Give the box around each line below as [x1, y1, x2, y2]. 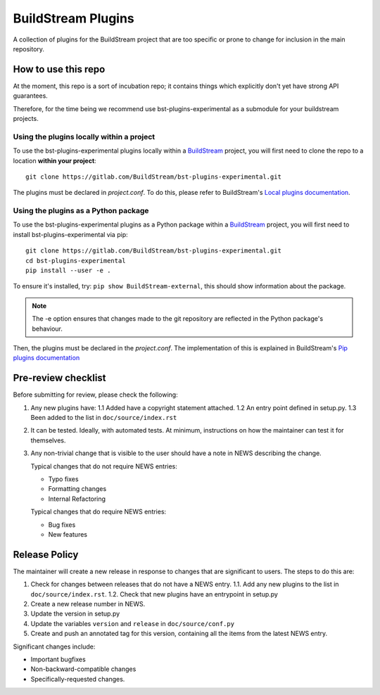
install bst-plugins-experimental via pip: [13, 230, 128, 238]
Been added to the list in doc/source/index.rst [30, 414, 177, 422]
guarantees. [13, 91, 49, 100]
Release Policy [13, 549, 79, 561]
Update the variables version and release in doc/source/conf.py [30, 619, 235, 627]
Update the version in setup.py [30, 609, 120, 618]
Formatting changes [48, 485, 107, 493]
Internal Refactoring [48, 495, 106, 503]
